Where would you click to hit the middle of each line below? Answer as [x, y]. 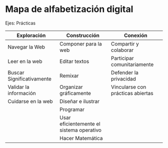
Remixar [69, 75]
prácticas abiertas [132, 93]
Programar [72, 109]
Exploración [31, 35]
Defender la [125, 72]
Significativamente [29, 78]
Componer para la [81, 43]
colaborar [122, 50]
